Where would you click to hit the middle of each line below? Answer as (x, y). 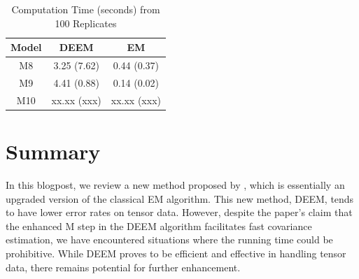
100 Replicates (86, 23)
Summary (53, 151)
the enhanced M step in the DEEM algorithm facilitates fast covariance (159, 226)
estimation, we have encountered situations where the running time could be (169, 239)
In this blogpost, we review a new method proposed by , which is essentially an (175, 184)
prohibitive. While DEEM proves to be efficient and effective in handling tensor (176, 253)
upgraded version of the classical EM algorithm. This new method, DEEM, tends (180, 198)
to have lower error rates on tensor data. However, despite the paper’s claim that (179, 212)
